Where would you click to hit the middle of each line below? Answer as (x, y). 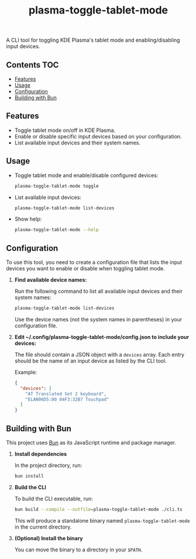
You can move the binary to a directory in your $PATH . (78, 550)
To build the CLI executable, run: (54, 499)
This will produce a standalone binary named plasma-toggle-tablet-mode (102, 520)
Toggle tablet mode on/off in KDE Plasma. (65, 130)
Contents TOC (32, 65)
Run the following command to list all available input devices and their (99, 292)
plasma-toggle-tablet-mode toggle (56, 186)
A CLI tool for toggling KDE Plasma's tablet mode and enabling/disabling (93, 40)
